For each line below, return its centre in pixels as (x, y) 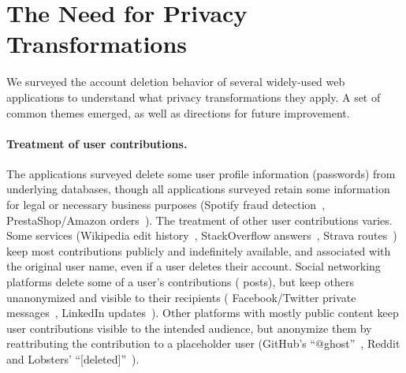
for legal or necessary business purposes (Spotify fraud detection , (166, 205)
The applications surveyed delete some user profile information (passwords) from (201, 173)
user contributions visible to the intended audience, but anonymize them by (189, 328)
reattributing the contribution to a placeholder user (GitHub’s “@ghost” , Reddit (203, 343)
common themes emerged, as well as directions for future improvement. (178, 112)
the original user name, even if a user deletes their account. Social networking (194, 266)
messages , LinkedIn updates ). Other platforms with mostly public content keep (203, 313)
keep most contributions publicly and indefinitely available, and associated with (199, 250)
